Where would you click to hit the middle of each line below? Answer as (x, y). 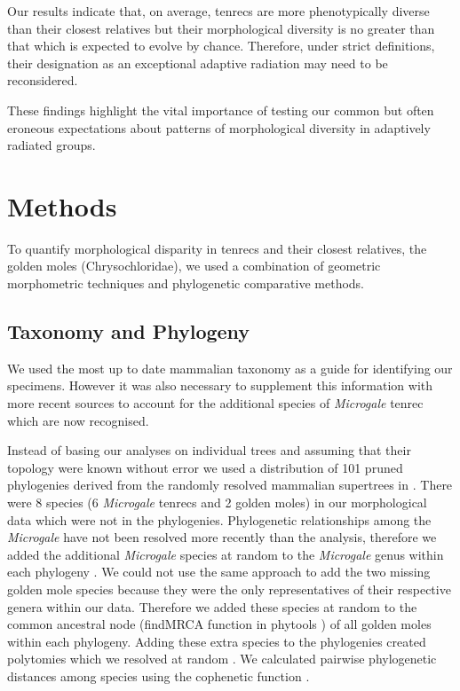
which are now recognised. (78, 420)
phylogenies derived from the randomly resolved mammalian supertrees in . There (230, 485)
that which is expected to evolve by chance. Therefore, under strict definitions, (221, 46)
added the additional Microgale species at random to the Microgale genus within (226, 554)
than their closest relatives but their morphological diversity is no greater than (221, 28)
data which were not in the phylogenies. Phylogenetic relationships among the (219, 519)
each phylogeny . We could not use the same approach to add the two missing (219, 572)
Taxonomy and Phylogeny (129, 331)
